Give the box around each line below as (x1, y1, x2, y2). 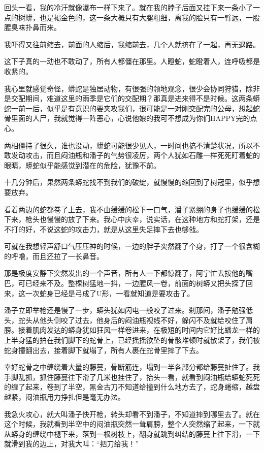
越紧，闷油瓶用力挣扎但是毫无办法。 (4, 392, 125, 402)
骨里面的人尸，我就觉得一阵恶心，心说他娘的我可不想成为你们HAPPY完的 (4, 113, 250, 123)
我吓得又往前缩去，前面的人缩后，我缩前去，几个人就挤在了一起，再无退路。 (4, 39, 260, 49)
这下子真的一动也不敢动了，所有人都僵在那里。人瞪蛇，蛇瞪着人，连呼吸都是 (4, 56, 260, 67)
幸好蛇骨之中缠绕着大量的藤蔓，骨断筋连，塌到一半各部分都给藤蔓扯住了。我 (4, 362, 260, 372)
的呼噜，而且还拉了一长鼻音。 (4, 250, 104, 261)
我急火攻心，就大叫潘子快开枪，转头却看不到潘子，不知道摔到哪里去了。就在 (4, 408, 260, 419)
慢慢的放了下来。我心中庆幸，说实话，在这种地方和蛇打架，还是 (46, 214, 260, 224)
